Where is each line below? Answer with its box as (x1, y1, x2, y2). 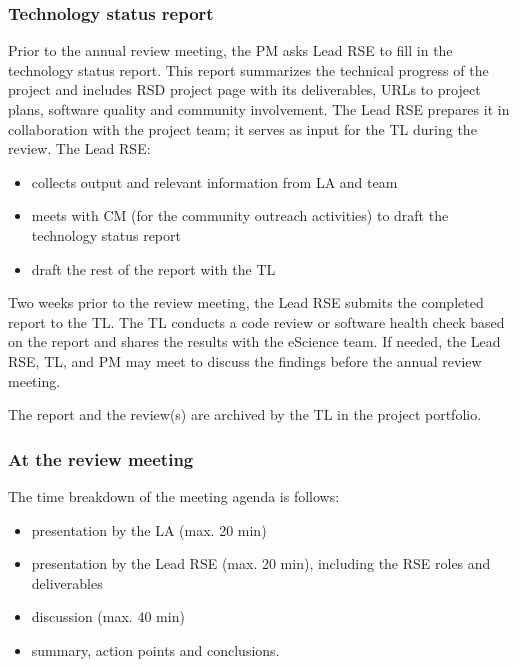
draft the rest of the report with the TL (31, 258, 276, 279)
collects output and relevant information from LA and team (31, 171, 398, 192)
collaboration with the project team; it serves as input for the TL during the (8, 118, 477, 139)
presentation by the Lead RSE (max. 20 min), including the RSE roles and (31, 553, 491, 574)
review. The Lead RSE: (8, 138, 151, 159)
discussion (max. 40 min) (31, 606, 185, 627)
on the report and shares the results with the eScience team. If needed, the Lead (8, 331, 501, 352)
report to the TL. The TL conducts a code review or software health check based (8, 311, 505, 332)
